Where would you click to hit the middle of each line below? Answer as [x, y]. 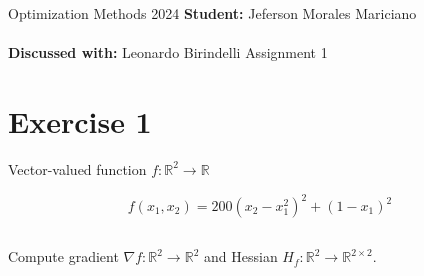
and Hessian [241, 256]
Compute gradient [63, 256]
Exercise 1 [80, 120]
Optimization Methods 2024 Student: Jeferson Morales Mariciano [212, 13]
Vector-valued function [77, 168]
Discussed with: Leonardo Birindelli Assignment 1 [168, 52]
